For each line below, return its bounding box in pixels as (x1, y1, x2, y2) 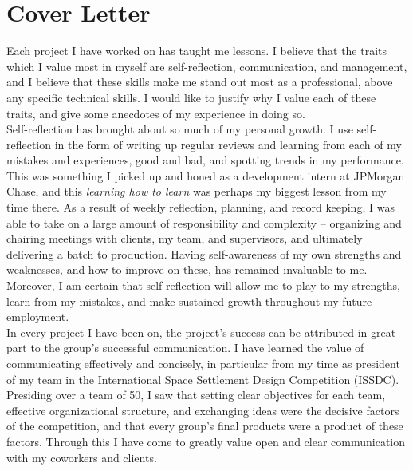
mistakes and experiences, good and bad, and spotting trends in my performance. (6, 152, 404, 168)
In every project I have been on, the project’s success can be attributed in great (6, 323, 396, 340)
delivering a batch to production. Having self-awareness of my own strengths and (6, 245, 402, 262)
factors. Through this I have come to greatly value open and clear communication (6, 433, 406, 449)
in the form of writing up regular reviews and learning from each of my (54, 136, 402, 152)
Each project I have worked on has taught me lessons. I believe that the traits (6, 42, 387, 59)
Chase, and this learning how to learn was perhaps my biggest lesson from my (6, 183, 387, 200)
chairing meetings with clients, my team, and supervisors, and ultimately (6, 230, 363, 247)
